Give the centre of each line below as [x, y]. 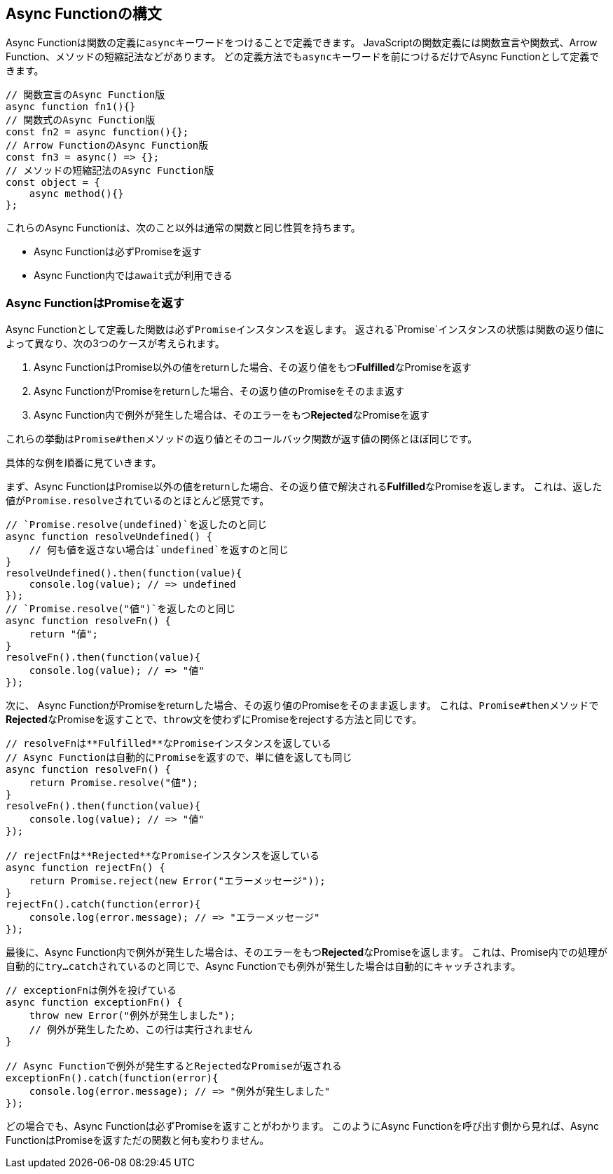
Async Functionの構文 [84, 14]
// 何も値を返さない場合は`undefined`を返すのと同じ [159, 550]
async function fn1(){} [71, 107]
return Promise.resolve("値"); [114, 783]
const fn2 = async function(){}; [97, 132]
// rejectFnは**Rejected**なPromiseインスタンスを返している [163, 856]
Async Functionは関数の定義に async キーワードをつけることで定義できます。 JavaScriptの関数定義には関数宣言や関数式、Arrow [302, 43]
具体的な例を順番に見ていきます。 [84, 463]
